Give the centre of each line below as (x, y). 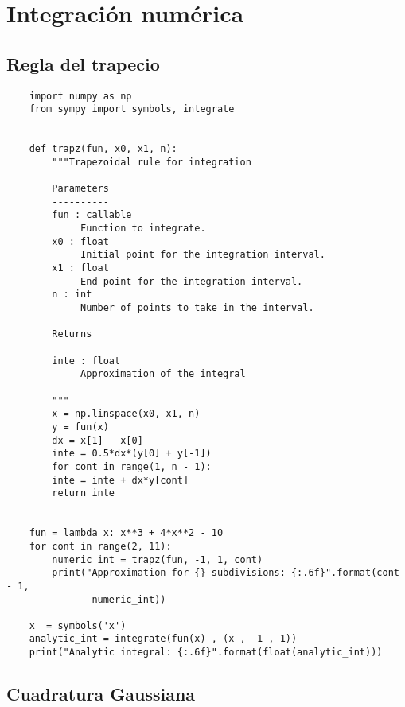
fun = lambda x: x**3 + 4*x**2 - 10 (126, 533)
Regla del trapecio (83, 63)
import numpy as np (80, 96)
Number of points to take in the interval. (197, 308)
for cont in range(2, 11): (100, 546)
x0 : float (80, 241)
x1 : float (80, 268)
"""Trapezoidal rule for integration (152, 162)
